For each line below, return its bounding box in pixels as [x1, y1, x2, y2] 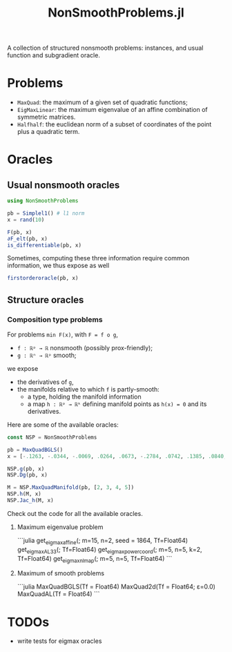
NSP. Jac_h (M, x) [7, 497, 54, 504]
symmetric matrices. [17, 113, 76, 122]
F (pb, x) [7, 229, 32, 236]
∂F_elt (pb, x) [7, 235, 48, 242]
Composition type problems [7, 314, 103, 324]
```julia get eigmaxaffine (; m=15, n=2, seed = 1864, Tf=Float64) [17, 536, 188, 546]
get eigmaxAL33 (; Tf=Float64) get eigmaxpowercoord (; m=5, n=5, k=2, [17, 545, 202, 555]
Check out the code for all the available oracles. [7, 509, 143, 517]
